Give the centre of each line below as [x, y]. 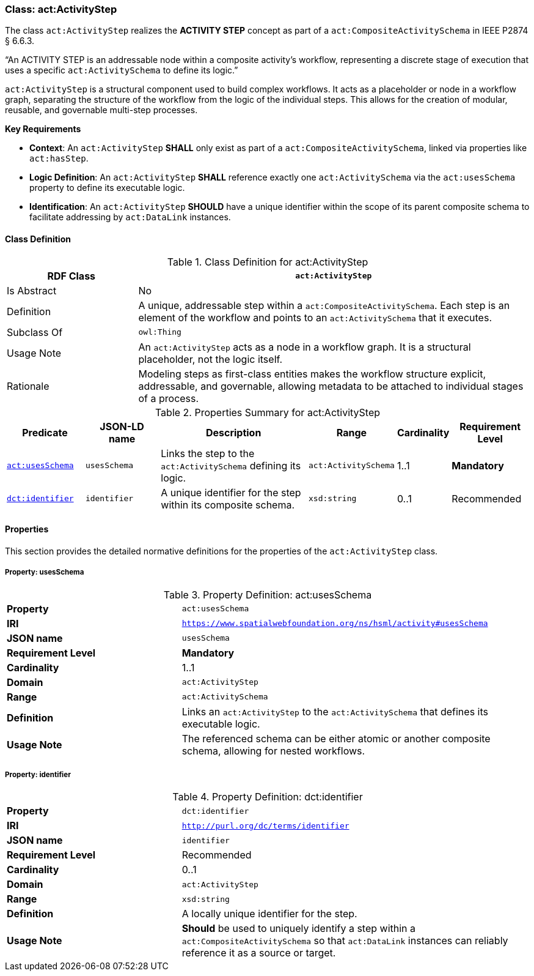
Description [233, 432]
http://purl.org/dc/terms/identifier [265, 825]
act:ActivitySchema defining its [231, 465]
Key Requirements [43, 129]
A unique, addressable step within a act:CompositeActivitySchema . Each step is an [324, 305]
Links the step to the [208, 453]
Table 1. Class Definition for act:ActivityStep [268, 262]
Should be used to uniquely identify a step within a [299, 929]
